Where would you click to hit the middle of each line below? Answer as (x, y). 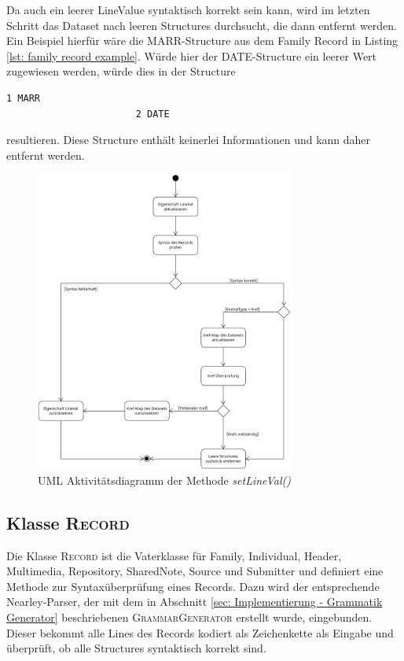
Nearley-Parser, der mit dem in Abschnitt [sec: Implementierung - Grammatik (195, 602)
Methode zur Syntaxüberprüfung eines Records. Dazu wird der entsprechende (193, 586)
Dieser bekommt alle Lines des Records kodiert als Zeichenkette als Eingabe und (200, 632)
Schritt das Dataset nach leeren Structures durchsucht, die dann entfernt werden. (202, 25)
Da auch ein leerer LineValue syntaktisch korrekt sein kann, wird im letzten (188, 9)
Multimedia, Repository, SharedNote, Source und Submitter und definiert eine (195, 571)
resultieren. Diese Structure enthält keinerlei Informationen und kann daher (189, 140)
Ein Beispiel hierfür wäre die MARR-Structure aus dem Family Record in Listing (202, 41)
